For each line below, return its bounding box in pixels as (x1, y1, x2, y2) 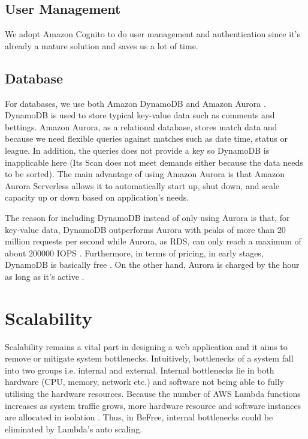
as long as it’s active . (5, 270, 84, 282)
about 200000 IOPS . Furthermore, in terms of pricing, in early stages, (5, 246, 264, 259)
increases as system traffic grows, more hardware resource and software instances (5, 399, 301, 411)
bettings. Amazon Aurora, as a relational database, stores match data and (5, 120, 277, 133)
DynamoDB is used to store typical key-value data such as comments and (5, 109, 275, 121)
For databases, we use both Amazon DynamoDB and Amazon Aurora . (5, 97, 266, 109)
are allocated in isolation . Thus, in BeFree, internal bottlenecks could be (5, 411, 273, 423)
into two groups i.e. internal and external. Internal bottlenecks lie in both (5, 363, 274, 376)
